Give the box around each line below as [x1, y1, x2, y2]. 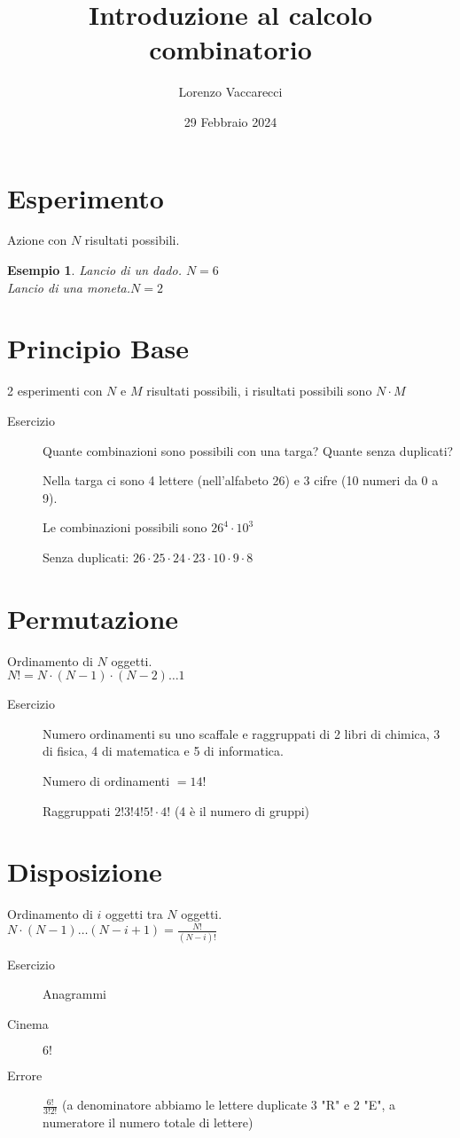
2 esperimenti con [7, 381, 103, 400]
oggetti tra [105, 905, 163, 923]
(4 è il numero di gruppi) [174, 801, 310, 820]
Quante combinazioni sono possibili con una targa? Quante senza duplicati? [43, 441, 454, 459]
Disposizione [7, 853, 162, 890]
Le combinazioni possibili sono [43, 518, 207, 537]
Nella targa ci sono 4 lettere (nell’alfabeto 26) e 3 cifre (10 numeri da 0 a [43, 471, 439, 490]
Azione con [7, 231, 67, 249]
